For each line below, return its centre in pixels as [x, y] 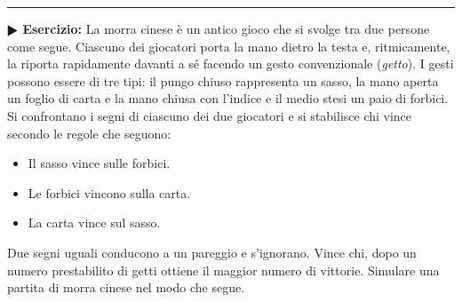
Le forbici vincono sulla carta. [109, 192]
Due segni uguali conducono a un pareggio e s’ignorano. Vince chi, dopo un [212, 252]
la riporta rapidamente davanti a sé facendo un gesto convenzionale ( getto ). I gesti [231, 64]
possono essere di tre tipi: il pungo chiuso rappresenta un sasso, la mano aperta [223, 80]
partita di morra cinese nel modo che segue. [126, 287]
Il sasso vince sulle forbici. [99, 163]
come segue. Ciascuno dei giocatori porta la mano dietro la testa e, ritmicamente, [229, 46]
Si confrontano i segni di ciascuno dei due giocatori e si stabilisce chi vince [210, 115]
